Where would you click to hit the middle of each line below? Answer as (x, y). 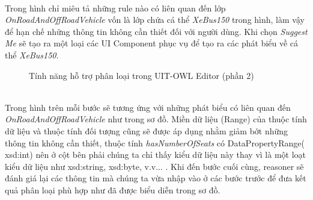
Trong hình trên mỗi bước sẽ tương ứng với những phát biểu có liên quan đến (148, 107)
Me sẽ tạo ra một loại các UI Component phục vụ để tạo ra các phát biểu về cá (152, 43)
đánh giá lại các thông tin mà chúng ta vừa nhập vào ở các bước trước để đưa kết (156, 178)
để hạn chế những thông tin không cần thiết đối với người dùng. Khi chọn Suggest (156, 31)
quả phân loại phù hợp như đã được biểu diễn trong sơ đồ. (113, 189)
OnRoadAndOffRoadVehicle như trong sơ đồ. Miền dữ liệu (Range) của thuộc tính (156, 119)
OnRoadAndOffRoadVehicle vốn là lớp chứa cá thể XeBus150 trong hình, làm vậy (155, 20)
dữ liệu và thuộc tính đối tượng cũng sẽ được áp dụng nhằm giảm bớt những (147, 130)
